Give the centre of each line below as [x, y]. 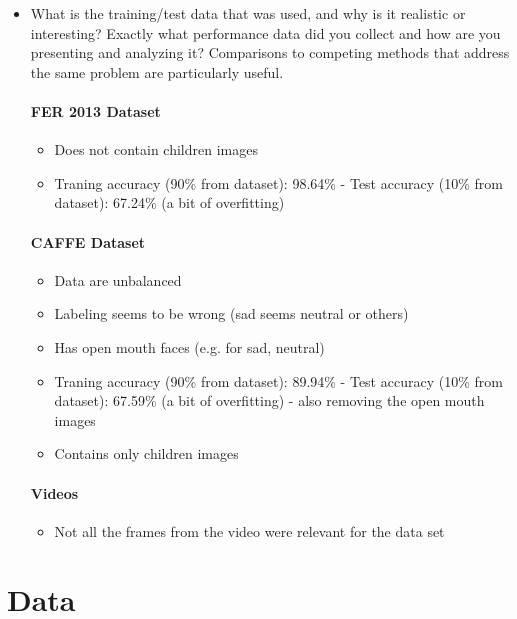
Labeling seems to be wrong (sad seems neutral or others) [231, 313]
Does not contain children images [156, 149]
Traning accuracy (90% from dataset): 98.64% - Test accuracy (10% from [278, 182]
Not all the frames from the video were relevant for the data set [249, 530]
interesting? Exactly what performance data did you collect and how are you [265, 32]
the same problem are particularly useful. [157, 71]
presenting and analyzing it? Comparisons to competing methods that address [270, 52]
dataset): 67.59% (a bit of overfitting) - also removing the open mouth [269, 400]
